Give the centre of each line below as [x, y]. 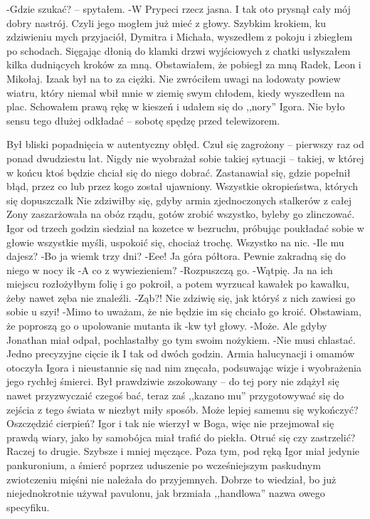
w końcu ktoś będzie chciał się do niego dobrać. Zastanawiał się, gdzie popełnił [179, 172]
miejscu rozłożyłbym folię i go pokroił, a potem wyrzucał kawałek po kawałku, [178, 284]
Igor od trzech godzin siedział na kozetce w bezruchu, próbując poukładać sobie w [185, 227]
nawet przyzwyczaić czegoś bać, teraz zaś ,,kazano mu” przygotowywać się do [175, 395]
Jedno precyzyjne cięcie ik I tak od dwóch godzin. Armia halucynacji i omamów [181, 353]
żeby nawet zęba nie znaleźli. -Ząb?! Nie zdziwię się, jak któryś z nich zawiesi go [181, 297]
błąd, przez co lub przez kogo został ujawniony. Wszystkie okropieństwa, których [183, 186]
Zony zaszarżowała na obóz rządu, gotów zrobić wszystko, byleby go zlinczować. [181, 214]
